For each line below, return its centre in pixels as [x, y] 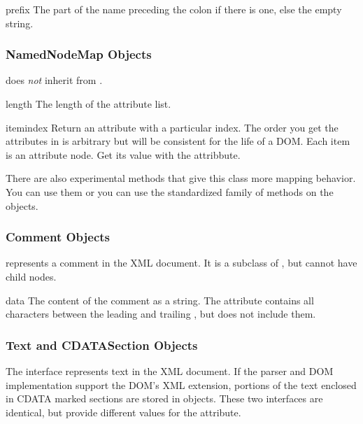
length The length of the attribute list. [88, 104]
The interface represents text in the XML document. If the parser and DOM [170, 370]
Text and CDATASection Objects [102, 345]
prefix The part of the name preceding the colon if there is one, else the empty [174, 9]
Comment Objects [58, 237]
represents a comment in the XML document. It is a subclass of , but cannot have [181, 263]
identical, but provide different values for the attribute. [123, 412]
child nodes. [31, 276]
